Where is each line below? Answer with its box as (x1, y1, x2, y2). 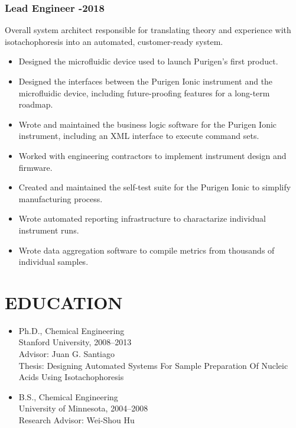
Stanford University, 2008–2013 (18, 336, 132, 348)
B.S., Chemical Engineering (18, 390, 118, 403)
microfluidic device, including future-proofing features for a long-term (18, 86, 270, 99)
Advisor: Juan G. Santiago (18, 348, 115, 360)
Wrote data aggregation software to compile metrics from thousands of (18, 244, 275, 256)
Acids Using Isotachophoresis (18, 371, 124, 383)
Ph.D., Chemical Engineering (18, 324, 125, 336)
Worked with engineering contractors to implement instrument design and (18, 149, 287, 161)
